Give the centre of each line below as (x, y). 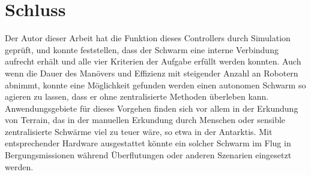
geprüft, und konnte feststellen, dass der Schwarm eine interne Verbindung (142, 49)
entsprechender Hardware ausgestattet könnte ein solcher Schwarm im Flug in (148, 143)
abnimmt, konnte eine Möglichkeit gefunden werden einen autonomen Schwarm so (155, 85)
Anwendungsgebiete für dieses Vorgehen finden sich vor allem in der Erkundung (152, 108)
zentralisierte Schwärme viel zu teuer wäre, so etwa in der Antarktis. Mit (139, 131)
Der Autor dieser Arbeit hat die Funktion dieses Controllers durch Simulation (148, 38)
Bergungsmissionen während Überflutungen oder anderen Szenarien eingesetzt (148, 155)
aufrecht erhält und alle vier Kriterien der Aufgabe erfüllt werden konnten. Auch (153, 61)
